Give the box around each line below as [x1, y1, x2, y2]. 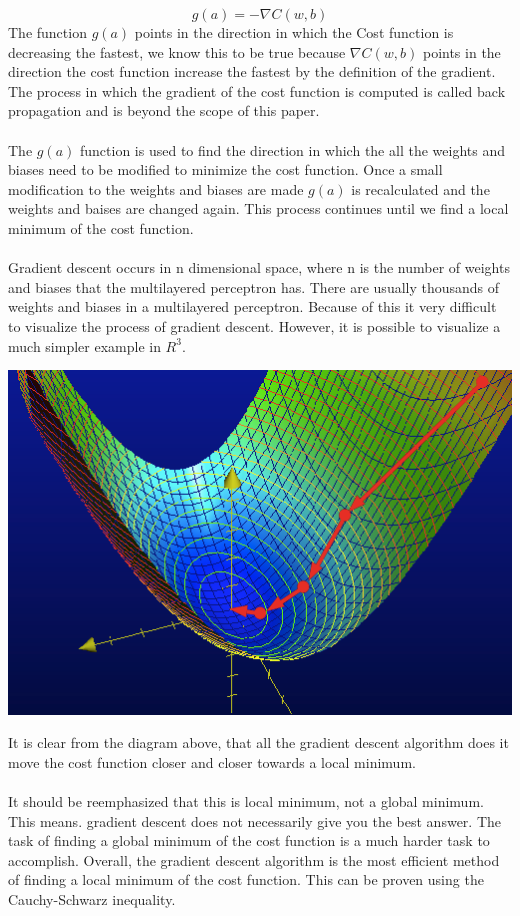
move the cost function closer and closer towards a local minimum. [8, 751, 416, 772]
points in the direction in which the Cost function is [134, 22, 454, 42]
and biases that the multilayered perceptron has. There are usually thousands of [8, 276, 500, 297]
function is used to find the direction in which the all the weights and [80, 139, 505, 160]
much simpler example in [8, 335, 161, 356]
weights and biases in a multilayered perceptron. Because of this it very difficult [8, 296, 497, 317]
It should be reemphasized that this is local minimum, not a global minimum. [8, 791, 484, 812]
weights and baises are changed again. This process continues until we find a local [8, 198, 509, 219]
